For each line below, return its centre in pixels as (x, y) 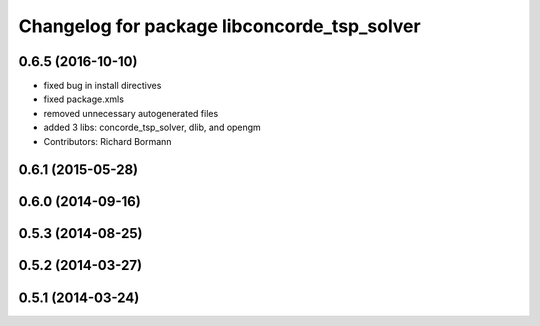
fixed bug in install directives (102, 86)
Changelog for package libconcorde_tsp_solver (219, 26)
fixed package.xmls (84, 99)
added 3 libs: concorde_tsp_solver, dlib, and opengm (152, 127)
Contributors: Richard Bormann (107, 141)
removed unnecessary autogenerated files (131, 113)
